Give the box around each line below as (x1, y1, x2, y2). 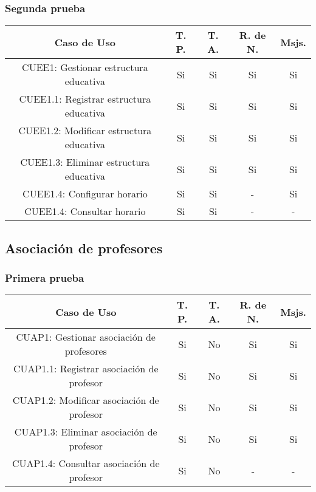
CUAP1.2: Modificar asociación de (12, 393, 159, 408)
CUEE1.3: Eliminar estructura (20, 155, 150, 169)
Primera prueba (5, 270, 84, 285)
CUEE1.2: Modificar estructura (18, 123, 152, 138)
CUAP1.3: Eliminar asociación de (14, 425, 157, 439)
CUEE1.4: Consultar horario (24, 204, 146, 219)
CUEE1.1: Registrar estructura (19, 92, 151, 106)
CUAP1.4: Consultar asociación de (12, 456, 160, 471)
